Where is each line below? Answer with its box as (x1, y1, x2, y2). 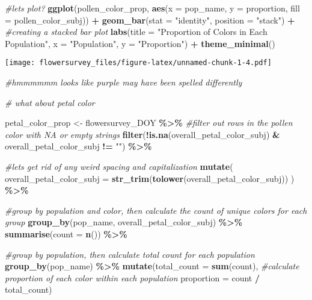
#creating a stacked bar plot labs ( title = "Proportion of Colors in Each (5, 25, 268, 38)
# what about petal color (5, 96, 95, 108)
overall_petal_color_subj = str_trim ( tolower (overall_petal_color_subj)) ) (5, 172, 295, 184)
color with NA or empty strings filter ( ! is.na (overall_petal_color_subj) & (5, 128, 280, 140)
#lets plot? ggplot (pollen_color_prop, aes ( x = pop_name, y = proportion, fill (5, 2, 300, 14)
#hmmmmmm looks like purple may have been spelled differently (5, 76, 242, 89)
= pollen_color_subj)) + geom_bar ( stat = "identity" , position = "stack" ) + (5, 13, 295, 26)
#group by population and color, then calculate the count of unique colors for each (5, 204, 307, 216)
